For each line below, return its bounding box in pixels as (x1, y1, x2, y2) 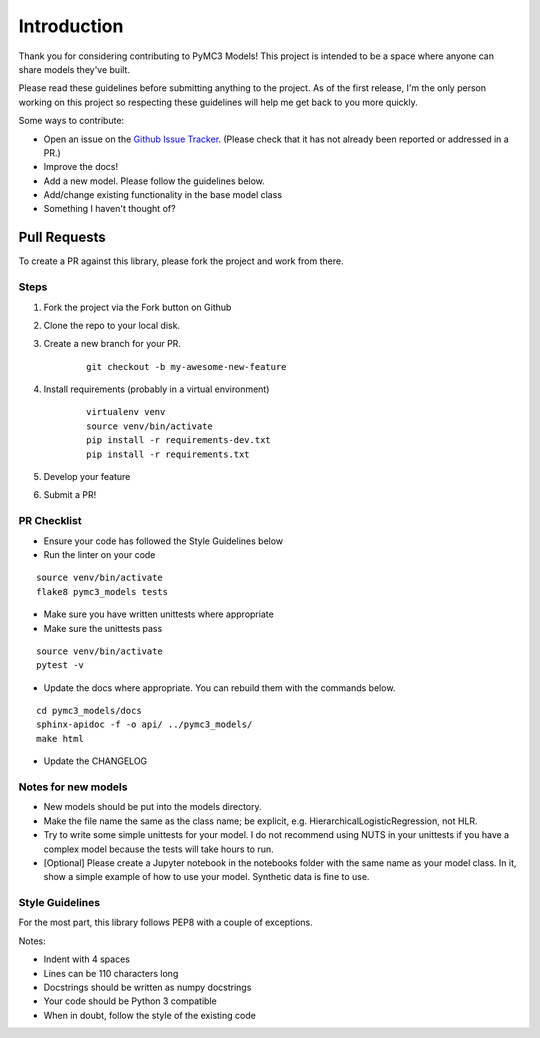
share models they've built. (18, 63, 130, 75)
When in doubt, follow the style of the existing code (43, 1009, 257, 1021)
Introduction (18, 15, 124, 37)
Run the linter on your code (43, 548, 156, 560)
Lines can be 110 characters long (43, 967, 179, 979)
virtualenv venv (86, 406, 166, 418)
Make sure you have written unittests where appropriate (43, 608, 274, 620)
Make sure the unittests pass (43, 622, 163, 634)
